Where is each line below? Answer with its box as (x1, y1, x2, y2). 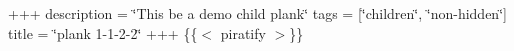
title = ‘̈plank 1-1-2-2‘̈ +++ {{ (8, 22, 198, 43)
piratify (220, 22, 266, 43)
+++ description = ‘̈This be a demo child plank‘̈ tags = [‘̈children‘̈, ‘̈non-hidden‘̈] (8, 3, 507, 23)
